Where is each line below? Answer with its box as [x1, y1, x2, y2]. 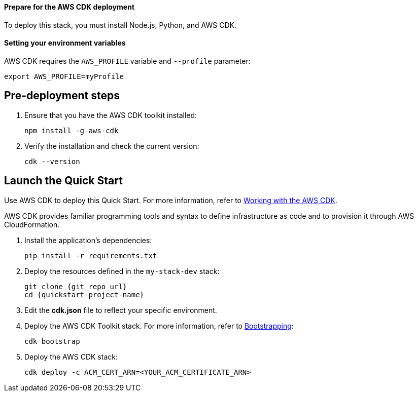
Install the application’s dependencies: [24, 235, 152, 245]
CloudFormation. [4, 220, 60, 229]
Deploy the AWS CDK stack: [24, 352, 118, 361]
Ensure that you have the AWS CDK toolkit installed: [24, 110, 197, 120]
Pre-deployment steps [4, 89, 120, 102]
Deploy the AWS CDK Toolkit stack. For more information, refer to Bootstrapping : [24, 321, 294, 330]
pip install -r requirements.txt [24, 251, 157, 260]
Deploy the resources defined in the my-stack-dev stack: [24, 266, 220, 275]
